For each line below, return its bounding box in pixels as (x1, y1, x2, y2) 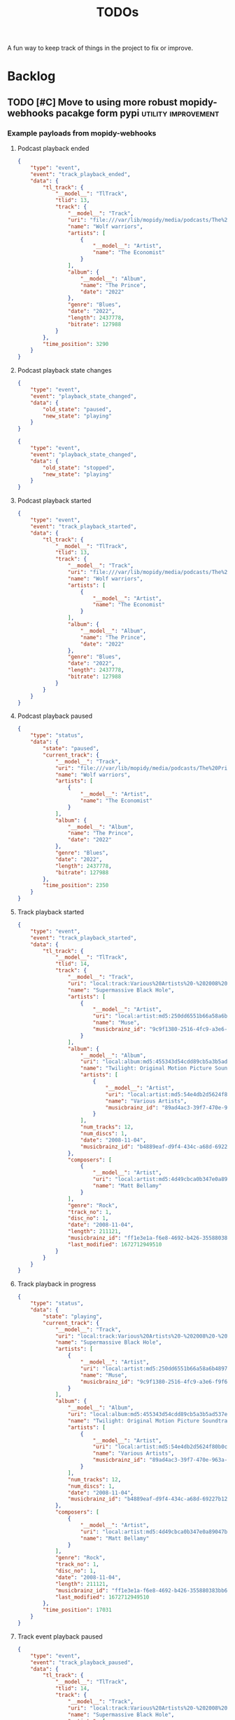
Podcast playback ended (17, 145, 90, 153)
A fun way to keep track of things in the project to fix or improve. (7, 44, 194, 53)
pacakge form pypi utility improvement (55, 107, 220, 119)
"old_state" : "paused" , (43, 406, 112, 413)
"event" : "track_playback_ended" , (30, 171, 131, 178)
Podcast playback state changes (17, 366, 112, 375)
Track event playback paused (17, 1632, 103, 1641)
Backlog (7, 68, 56, 84)
